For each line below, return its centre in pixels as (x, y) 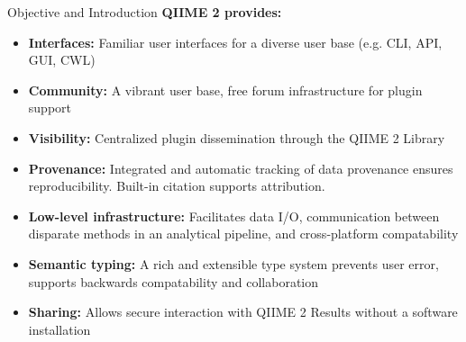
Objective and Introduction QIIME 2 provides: (145, 12)
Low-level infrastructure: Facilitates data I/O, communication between (234, 216)
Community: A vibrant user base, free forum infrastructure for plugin (225, 90)
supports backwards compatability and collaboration (174, 281)
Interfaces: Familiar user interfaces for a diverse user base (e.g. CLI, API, (235, 42)
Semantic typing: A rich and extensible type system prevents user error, (233, 263)
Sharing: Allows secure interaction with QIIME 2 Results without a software (243, 312)
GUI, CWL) (62, 60)
